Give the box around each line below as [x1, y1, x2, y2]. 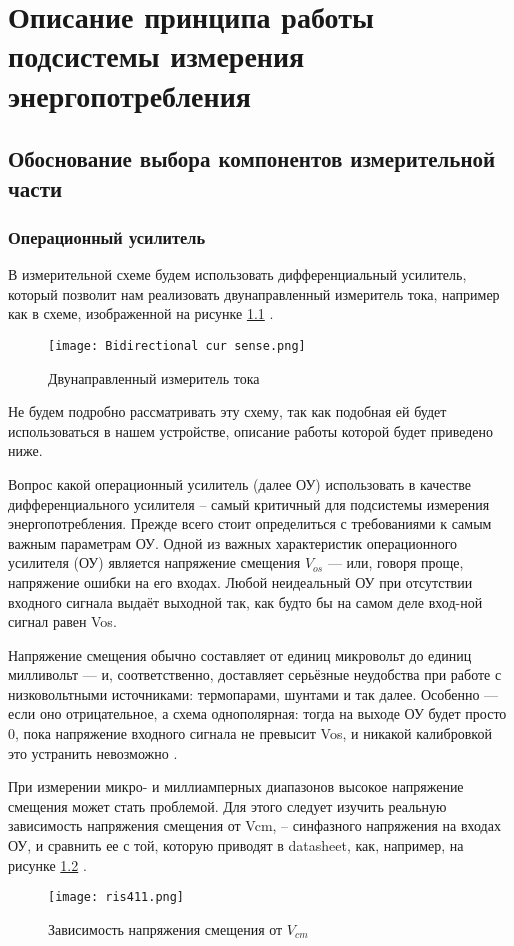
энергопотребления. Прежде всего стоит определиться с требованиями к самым [8, 513, 492, 534]
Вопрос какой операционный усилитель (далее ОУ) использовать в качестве [8, 473, 471, 494]
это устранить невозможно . [8, 742, 178, 763]
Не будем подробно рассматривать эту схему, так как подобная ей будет [8, 401, 447, 422]
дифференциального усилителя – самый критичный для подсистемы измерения [8, 493, 490, 514]
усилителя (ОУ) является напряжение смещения [8, 552, 301, 573]
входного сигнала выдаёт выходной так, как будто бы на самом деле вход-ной [8, 591, 483, 612]
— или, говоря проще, [327, 552, 464, 573]
